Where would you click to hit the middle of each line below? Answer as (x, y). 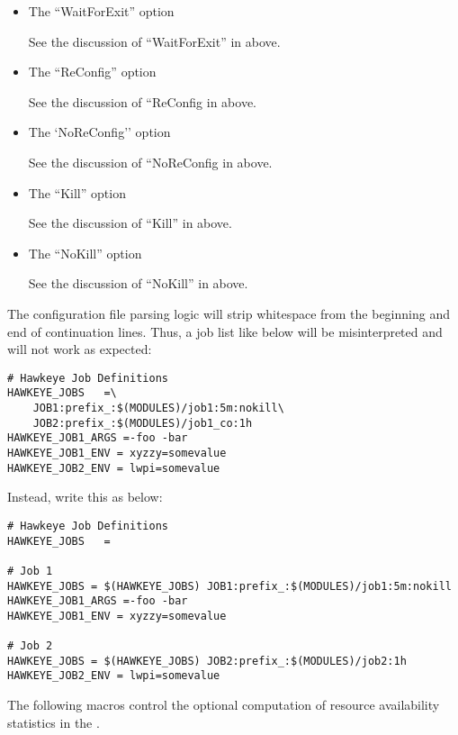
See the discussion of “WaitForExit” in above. (154, 41)
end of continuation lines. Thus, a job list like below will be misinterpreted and (225, 331)
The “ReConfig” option (92, 72)
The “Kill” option (77, 192)
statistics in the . (54, 722)
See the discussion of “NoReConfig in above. (150, 162)
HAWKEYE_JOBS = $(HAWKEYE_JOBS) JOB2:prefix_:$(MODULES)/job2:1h (207, 661)
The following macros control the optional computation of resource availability (224, 705)
